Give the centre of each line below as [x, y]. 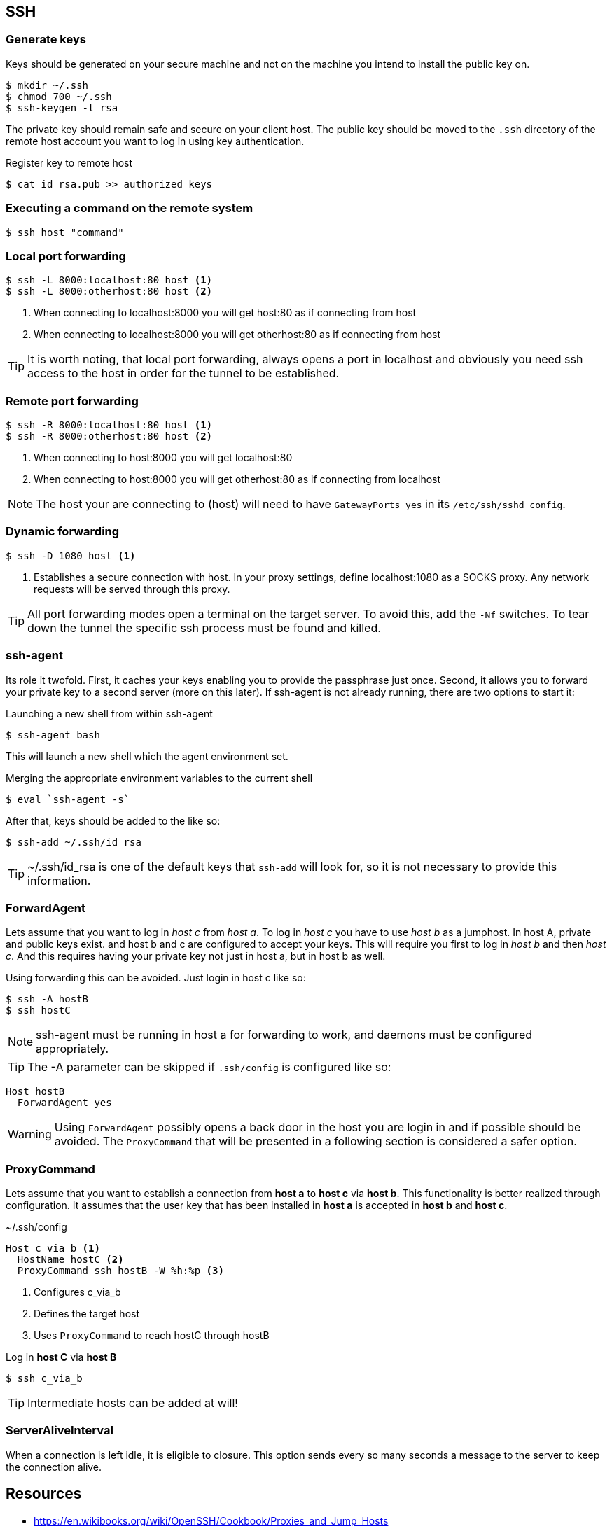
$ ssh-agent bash [53, 735]
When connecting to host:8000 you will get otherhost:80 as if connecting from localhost [237, 479]
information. [59, 880]
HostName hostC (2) [70, 1260]
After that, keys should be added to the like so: [113, 820]
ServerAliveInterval [60, 1430]
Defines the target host [87, 1314]
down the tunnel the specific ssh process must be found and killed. [204, 628]
